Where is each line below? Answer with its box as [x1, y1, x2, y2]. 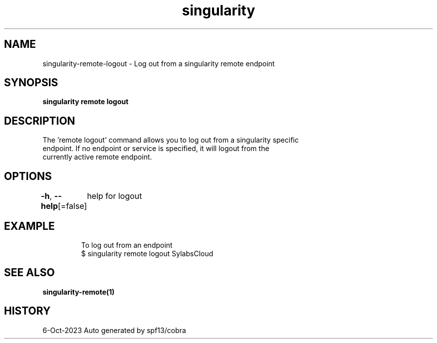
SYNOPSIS [4, 76, 58, 89]
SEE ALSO [4, 266, 55, 279]
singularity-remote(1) [42, 287, 115, 296]
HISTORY [4, 305, 51, 318]
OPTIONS [4, 170, 52, 182]
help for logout [87, 191, 142, 201]
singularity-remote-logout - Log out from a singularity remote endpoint [42, 59, 275, 68]
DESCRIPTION [4, 114, 75, 127]
